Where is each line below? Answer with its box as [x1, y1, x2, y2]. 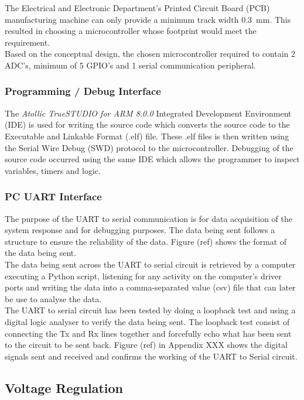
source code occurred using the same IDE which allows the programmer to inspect [5, 153, 300, 165]
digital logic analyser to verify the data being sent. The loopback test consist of [5, 315, 290, 327]
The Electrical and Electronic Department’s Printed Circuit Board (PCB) [5, 2, 270, 13]
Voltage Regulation [5, 378, 124, 396]
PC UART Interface [5, 189, 102, 204]
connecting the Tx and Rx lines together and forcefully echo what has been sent [5, 327, 292, 339]
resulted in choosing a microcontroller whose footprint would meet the [5, 25, 257, 37]
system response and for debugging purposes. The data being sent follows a [5, 224, 275, 236]
